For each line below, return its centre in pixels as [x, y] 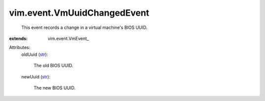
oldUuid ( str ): [35, 54]
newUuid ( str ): [36, 76]
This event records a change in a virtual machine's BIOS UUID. [84, 27]
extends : [18, 38]
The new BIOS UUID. [54, 88]
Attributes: [20, 48]
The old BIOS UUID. [53, 66]
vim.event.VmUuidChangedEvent [79, 13]
